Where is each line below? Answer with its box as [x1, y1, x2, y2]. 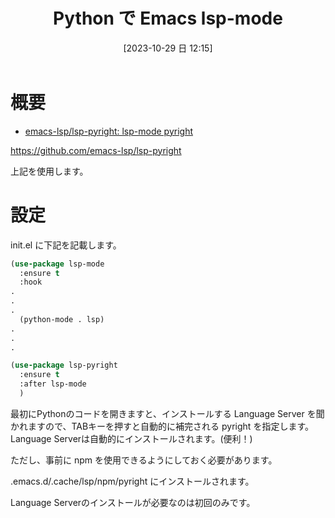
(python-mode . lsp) [19, 314, 105, 324]
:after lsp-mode [19, 379, 87, 389]
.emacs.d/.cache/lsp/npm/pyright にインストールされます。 [10, 475, 255, 487]
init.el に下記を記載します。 [10, 239, 122, 251]
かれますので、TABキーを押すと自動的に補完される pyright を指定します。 [10, 420, 314, 432]
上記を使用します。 [10, 165, 89, 177]
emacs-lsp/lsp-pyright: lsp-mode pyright [24, 125, 194, 137]
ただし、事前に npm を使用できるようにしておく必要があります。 [10, 454, 278, 466]
